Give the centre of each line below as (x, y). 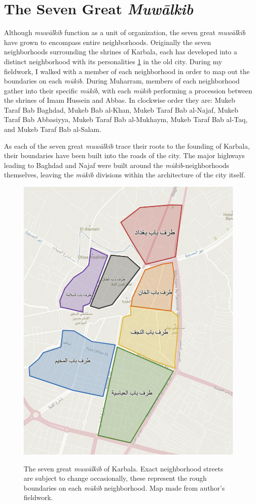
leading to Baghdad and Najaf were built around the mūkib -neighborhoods (117, 165)
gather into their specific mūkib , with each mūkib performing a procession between (128, 90)
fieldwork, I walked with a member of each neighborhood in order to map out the (127, 71)
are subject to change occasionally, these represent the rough (115, 478)
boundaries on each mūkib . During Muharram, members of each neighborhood (122, 81)
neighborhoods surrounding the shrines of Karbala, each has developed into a (121, 52)
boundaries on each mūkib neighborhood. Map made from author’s (124, 487)
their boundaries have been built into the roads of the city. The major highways (125, 155)
